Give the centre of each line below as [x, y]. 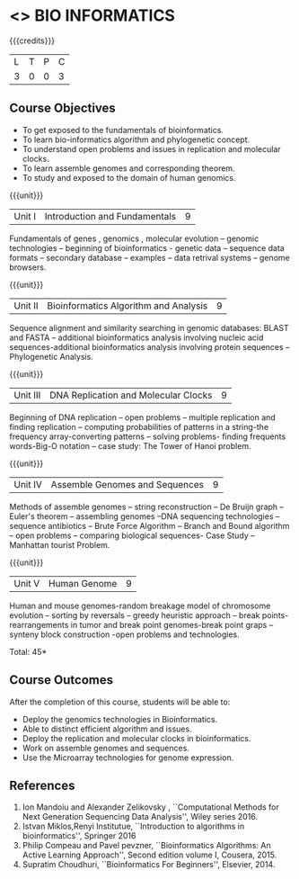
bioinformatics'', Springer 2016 [79, 836]
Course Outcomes [62, 680]
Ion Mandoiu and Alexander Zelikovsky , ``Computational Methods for [151, 807]
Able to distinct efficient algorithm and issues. [107, 729]
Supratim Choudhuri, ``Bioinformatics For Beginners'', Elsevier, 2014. [149, 865]
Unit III [27, 395]
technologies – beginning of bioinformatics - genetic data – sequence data [147, 247]
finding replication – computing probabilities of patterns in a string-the [139, 426]
